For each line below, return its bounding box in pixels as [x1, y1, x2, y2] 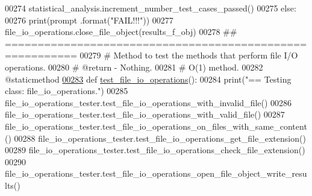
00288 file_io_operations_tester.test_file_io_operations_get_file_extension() [14, 131, 306, 144]
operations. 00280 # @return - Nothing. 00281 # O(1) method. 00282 [5, 60, 263, 73]
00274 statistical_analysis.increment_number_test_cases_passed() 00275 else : [5, 2, 296, 14]
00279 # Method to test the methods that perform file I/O [80, 49, 298, 62]
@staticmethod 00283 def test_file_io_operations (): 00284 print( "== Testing [5, 72, 292, 85]
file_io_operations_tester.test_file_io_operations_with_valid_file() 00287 [5, 108, 285, 121]
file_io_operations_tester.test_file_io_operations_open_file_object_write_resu [5, 167, 307, 180]
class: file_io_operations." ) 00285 [5, 84, 128, 97]
